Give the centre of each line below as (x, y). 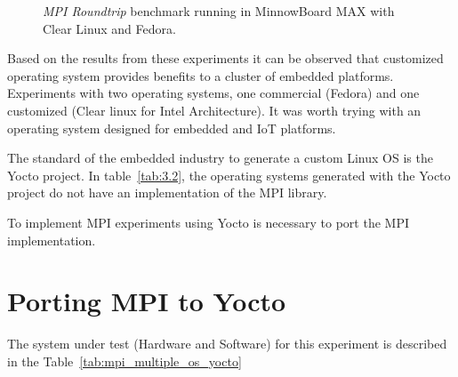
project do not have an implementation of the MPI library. (167, 193)
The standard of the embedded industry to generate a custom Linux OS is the (220, 158)
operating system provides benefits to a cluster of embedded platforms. (201, 75)
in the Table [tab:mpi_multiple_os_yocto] (125, 361)
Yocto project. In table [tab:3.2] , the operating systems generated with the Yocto (229, 175)
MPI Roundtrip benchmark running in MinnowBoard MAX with (219, 11)
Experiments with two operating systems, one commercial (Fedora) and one (213, 93)
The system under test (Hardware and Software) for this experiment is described (227, 344)
